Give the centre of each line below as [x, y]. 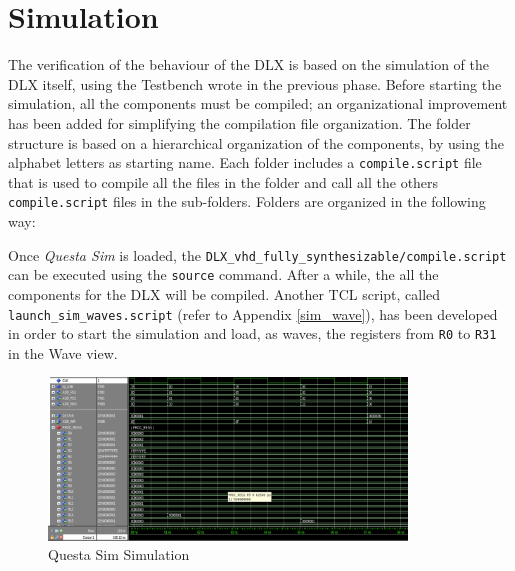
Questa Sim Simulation [119, 554]
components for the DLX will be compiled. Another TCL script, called [224, 293]
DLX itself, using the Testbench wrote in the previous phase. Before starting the [255, 83]
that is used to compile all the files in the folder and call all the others [223, 181]
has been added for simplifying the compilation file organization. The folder [239, 122]
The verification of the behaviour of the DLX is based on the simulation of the [248, 64]
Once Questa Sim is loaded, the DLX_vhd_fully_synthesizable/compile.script [257, 254]
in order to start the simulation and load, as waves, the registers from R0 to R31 [252, 333]
